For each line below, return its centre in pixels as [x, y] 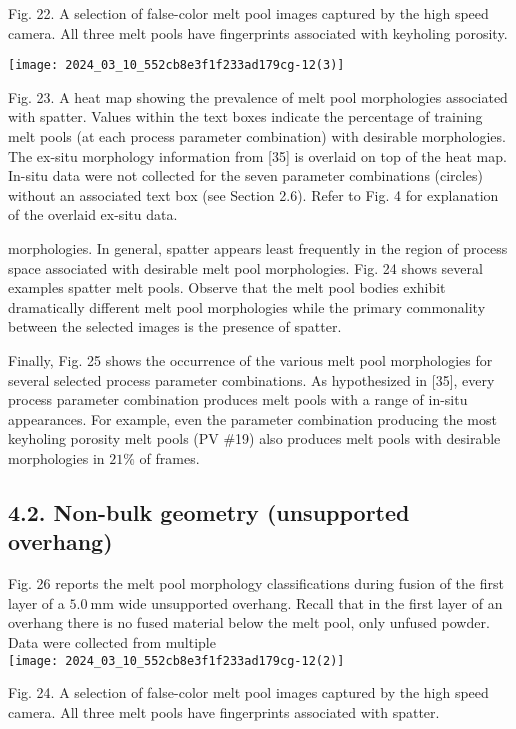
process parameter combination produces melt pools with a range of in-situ [238, 399]
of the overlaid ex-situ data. [93, 214]
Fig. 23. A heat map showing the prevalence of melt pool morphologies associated [258, 96]
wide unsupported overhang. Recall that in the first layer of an [310, 602]
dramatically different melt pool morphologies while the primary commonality [247, 306]
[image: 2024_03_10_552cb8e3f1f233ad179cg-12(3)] [176, 65]
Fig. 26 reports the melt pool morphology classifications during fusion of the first [256, 583]
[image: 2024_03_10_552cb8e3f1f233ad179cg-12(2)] [176, 660]
